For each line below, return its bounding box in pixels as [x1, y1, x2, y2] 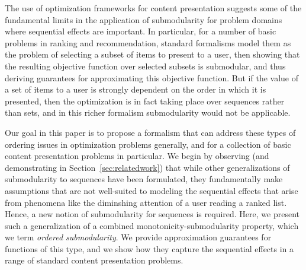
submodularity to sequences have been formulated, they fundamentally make [5, 173, 283, 185]
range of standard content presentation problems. [5, 254, 183, 266]
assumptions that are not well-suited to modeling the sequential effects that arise [5, 184, 298, 196]
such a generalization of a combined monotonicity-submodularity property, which [5, 219, 299, 231]
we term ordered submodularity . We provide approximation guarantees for [5, 231, 272, 243]
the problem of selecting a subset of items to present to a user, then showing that [5, 48, 300, 61]
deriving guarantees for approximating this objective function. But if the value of [5, 71, 299, 84]
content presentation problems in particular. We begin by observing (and [5, 150, 269, 162]
